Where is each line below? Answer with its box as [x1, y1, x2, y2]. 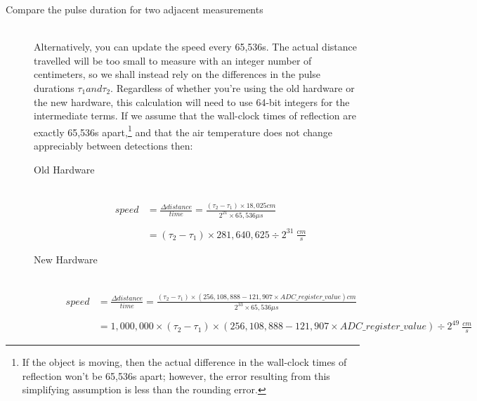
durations [34, 80, 74, 95]
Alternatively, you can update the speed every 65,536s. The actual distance [34, 39, 357, 54]
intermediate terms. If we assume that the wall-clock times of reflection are [34, 108, 356, 123]
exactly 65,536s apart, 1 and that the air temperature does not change [34, 122, 332, 139]
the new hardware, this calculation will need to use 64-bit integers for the [34, 94, 350, 109]
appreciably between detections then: [34, 138, 193, 152]
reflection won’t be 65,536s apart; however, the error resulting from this [22, 368, 330, 383]
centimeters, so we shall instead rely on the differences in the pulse [34, 67, 321, 81]
